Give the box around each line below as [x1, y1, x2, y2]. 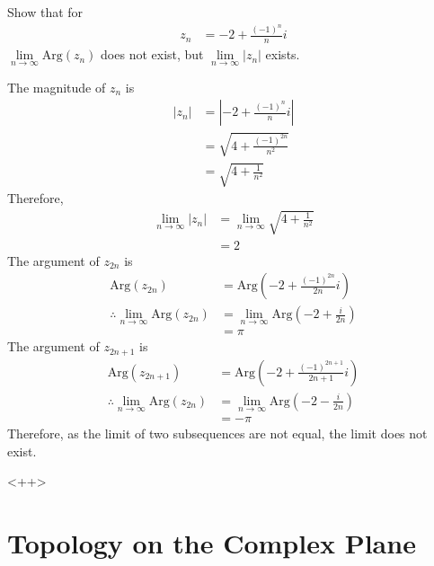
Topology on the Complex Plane [7, 525, 416, 562]
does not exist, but [101, 45, 204, 64]
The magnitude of [7, 77, 106, 96]
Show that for [7, 3, 84, 21]
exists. [265, 45, 300, 64]
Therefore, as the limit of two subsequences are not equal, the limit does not [7, 424, 428, 443]
